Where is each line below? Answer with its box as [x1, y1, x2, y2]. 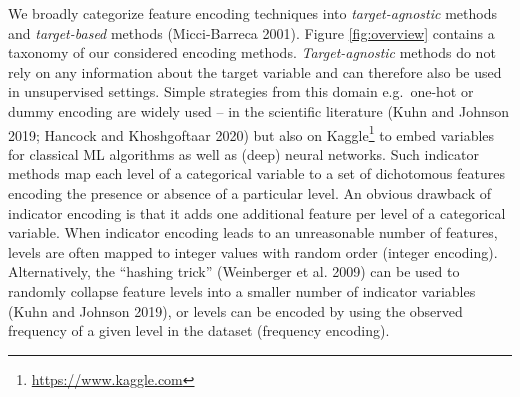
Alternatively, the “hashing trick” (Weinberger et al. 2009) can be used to [8, 261, 460, 282]
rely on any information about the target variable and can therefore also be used [8, 61, 502, 82]
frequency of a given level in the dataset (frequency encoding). [8, 320, 390, 341]
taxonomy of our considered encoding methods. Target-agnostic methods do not [8, 42, 496, 63]
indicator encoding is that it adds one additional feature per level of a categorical [8, 202, 506, 223]
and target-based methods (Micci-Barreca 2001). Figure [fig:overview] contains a [8, 22, 495, 43]
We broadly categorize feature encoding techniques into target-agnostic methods [8, 3, 497, 23]
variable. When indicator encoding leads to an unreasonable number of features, [8, 222, 498, 243]
